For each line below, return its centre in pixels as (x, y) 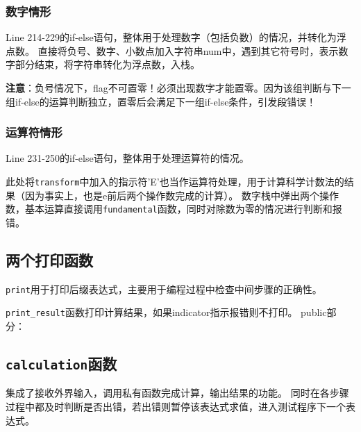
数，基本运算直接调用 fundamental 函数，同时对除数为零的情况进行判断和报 (174, 209)
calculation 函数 (61, 363)
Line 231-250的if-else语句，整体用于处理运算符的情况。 (127, 158)
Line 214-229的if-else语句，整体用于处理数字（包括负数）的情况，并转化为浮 (176, 37)
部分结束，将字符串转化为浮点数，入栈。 (107, 64)
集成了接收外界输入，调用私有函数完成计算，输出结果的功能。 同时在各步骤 (177, 393)
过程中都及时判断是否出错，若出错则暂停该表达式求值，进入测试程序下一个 (176, 406)
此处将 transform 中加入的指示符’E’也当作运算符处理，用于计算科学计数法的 (175, 181)
